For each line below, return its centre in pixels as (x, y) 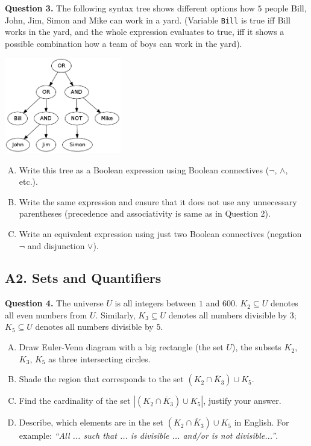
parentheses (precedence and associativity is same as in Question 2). (145, 213)
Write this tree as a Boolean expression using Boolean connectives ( (144, 169)
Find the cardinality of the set (75, 401)
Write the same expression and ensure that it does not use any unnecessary (158, 201)
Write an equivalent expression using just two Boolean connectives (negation (160, 233)
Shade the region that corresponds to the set (101, 379)
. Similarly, (115, 314)
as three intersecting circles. (99, 358)
